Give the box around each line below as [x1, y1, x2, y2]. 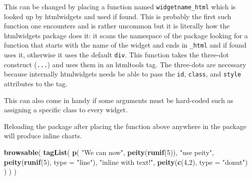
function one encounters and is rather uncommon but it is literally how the [4, 21, 230, 31]
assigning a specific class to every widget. [4, 104, 128, 115]
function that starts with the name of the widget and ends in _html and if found [4, 40, 247, 50]
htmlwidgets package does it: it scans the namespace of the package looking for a [4, 30, 248, 40]
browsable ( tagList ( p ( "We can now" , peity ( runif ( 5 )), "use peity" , [4, 147, 214, 157]
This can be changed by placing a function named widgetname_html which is [4, 1, 236, 11]
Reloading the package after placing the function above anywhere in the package [4, 121, 247, 131]
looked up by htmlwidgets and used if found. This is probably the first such [4, 11, 231, 21]
